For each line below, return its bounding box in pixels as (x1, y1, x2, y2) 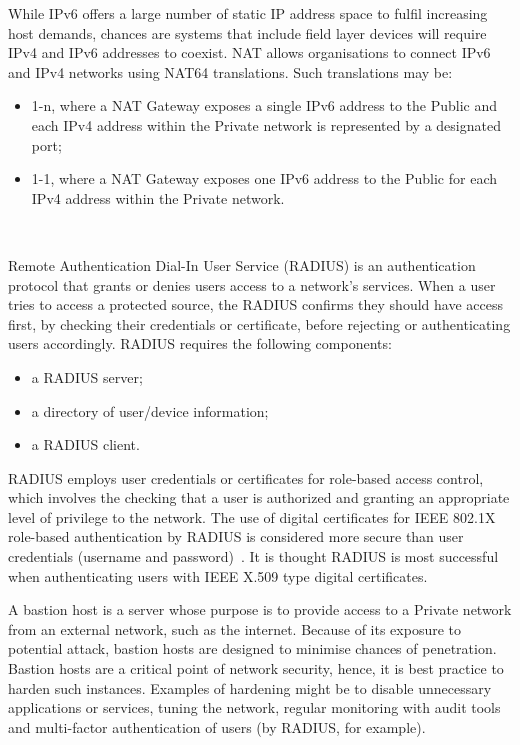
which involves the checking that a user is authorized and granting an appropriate (8, 487, 510, 508)
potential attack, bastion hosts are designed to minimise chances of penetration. (8, 638, 497, 659)
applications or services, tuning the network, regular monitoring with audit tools (8, 697, 501, 718)
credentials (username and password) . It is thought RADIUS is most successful (8, 546, 499, 567)
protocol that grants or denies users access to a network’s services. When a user (8, 274, 496, 295)
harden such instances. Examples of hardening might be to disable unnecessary (8, 677, 492, 698)
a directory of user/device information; (31, 400, 269, 421)
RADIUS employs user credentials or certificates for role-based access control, (8, 467, 484, 488)
